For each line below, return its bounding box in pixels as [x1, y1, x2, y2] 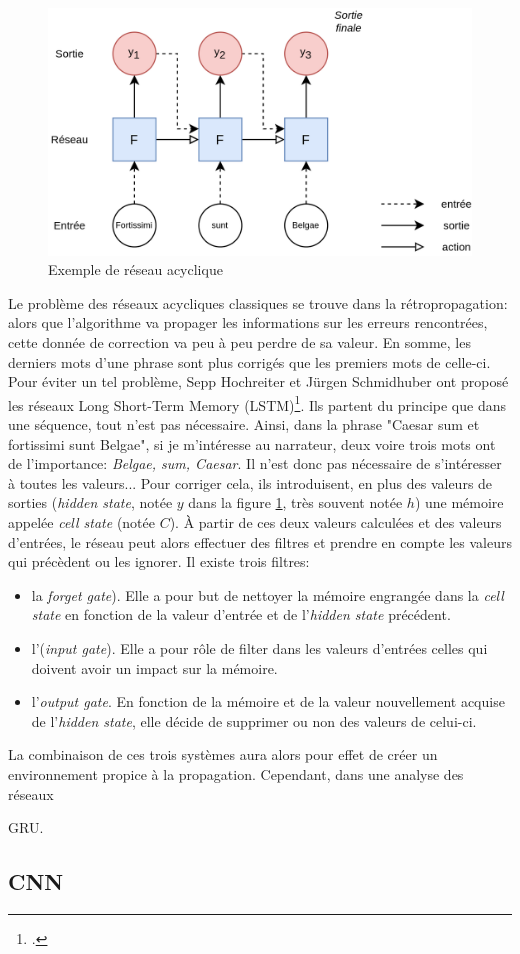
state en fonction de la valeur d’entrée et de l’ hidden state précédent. [31, 604, 451, 625]
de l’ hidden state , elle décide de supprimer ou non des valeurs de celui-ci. [31, 710, 477, 731]
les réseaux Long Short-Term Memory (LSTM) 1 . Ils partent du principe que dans [8, 391, 506, 415]
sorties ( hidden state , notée [8, 492, 173, 513]
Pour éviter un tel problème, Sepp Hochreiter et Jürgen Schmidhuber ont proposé [8, 371, 509, 392]
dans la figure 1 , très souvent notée [188, 492, 403, 513]
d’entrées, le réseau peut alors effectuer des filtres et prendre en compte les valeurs [8, 531, 512, 552]
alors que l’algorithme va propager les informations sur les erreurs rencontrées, [8, 312, 488, 333]
